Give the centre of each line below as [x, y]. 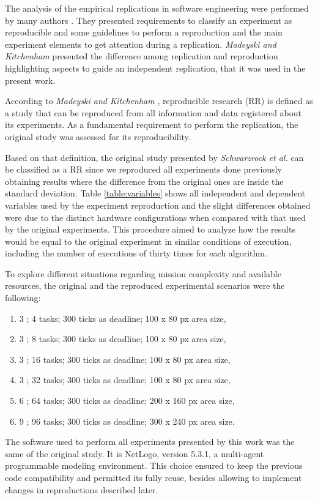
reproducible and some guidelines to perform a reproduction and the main [144, 32]
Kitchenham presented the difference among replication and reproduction [142, 56]
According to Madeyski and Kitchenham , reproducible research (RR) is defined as [159, 101]
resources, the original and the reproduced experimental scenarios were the [145, 285]
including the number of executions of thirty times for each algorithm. [136, 253]
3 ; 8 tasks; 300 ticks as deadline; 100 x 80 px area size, [123, 339]
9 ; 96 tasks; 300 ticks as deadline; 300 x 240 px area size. [127, 421]
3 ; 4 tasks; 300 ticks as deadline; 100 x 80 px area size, [123, 318]
